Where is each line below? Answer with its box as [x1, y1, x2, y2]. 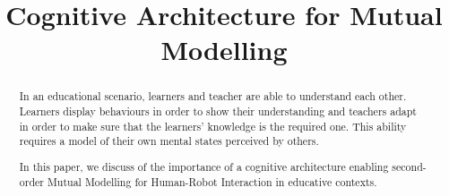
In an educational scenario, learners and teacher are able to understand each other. [19, 89, 407, 104]
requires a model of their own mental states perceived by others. [19, 133, 319, 149]
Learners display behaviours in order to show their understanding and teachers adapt [19, 104, 417, 119]
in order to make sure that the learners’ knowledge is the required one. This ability [19, 118, 407, 133]
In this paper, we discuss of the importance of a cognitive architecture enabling [19, 158, 389, 174]
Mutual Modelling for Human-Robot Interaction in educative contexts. [47, 174, 377, 189]
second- [392, 158, 427, 174]
